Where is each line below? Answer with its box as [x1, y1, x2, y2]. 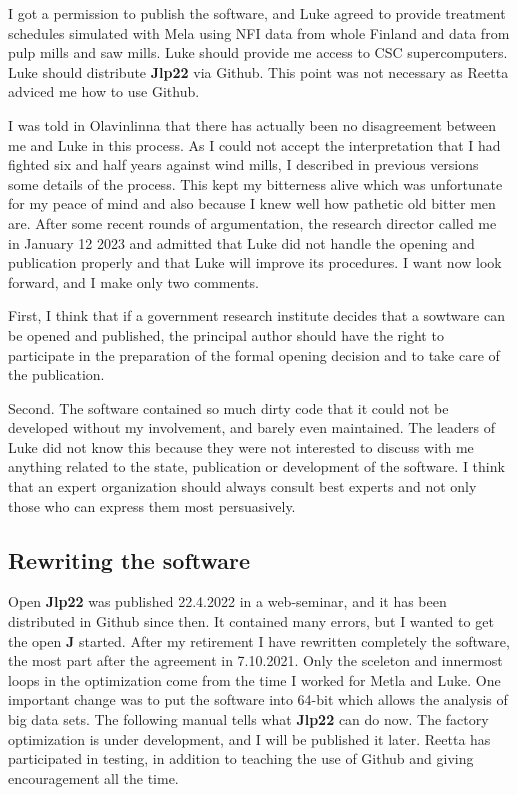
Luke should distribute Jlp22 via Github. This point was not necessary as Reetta [8, 61, 509, 82]
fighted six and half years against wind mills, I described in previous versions [8, 154, 479, 175]
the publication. [8, 364, 105, 385]
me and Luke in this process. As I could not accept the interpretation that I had [8, 134, 501, 155]
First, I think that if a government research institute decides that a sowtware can [8, 305, 505, 326]
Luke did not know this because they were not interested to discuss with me [8, 436, 474, 457]
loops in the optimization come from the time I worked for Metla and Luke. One [8, 669, 501, 690]
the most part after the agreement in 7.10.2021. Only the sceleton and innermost [8, 650, 503, 671]
